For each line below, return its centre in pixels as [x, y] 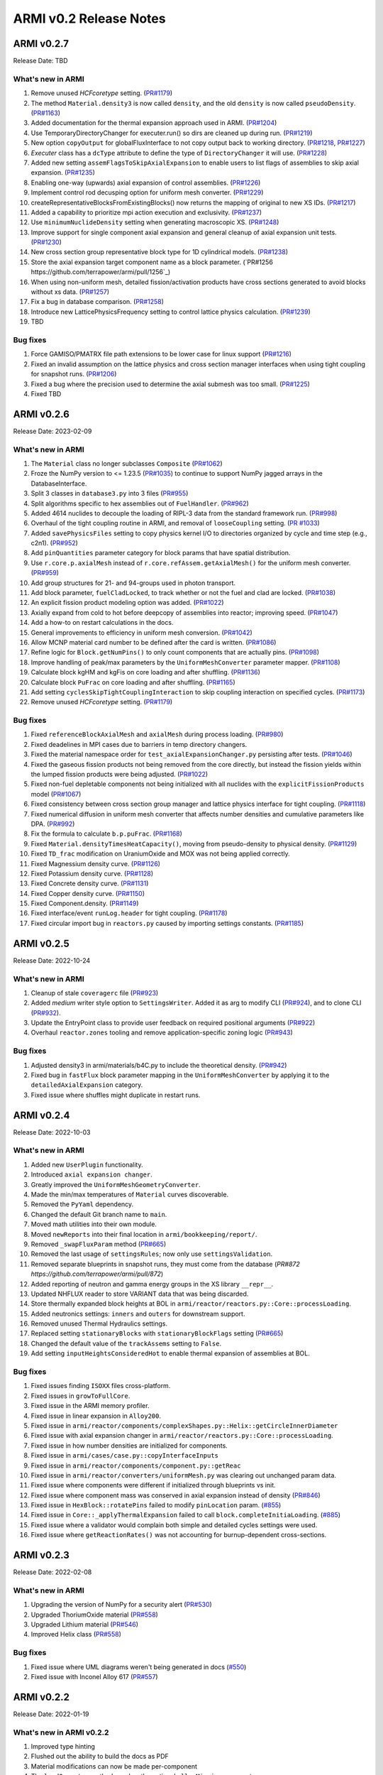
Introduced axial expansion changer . [91, 1174]
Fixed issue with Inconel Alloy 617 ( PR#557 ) [95, 1677]
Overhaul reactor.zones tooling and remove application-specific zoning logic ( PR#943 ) [162, 1032]
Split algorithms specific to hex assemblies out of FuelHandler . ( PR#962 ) [140, 503]
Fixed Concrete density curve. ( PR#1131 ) [90, 883]
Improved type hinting [63, 1747]
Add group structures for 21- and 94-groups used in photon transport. [133, 583]
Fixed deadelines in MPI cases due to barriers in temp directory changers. [139, 744]
